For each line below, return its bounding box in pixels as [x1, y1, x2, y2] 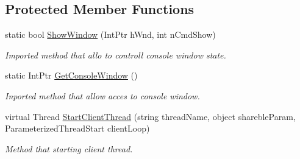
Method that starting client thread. [5, 142, 133, 155]
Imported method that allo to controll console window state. [5, 48, 226, 61]
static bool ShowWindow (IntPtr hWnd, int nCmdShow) [5, 28, 216, 41]
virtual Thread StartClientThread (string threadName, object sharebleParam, [5, 110, 296, 122]
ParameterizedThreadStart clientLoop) [5, 122, 150, 135]
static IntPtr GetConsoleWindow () [5, 69, 138, 82]
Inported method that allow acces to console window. [5, 89, 200, 102]
